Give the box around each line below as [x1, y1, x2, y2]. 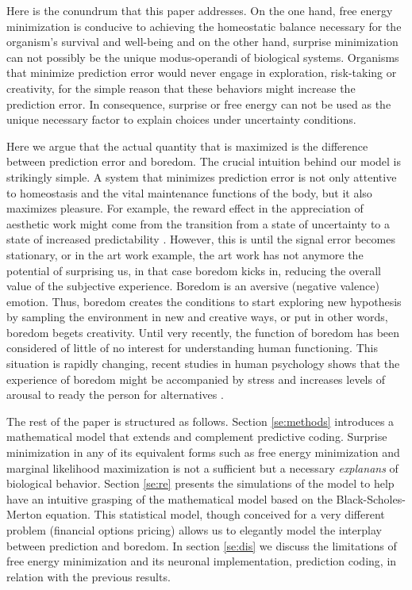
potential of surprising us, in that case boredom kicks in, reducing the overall [6, 262, 381, 278]
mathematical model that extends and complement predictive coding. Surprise [6, 428, 387, 445]
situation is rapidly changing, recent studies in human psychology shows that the [6, 355, 400, 372]
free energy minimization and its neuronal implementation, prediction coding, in [6, 553, 397, 569]
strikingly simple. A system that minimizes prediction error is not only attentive [6, 168, 397, 185]
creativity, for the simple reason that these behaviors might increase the [6, 79, 356, 96]
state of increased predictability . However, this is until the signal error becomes [6, 231, 395, 247]
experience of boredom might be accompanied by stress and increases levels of [6, 370, 385, 387]
